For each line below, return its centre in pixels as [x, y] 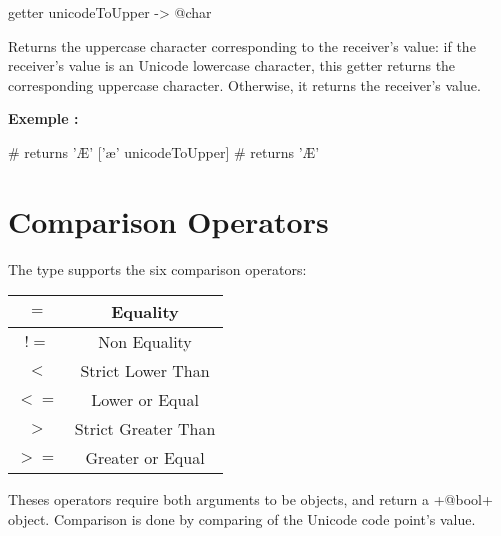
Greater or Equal [145, 458]
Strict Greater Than [145, 429]
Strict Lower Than [145, 371]
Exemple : [43, 118]
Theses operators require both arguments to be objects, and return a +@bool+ [250, 499]
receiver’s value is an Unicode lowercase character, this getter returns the [232, 65]
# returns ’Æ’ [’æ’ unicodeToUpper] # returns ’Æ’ [164, 151]
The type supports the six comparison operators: [157, 268]
